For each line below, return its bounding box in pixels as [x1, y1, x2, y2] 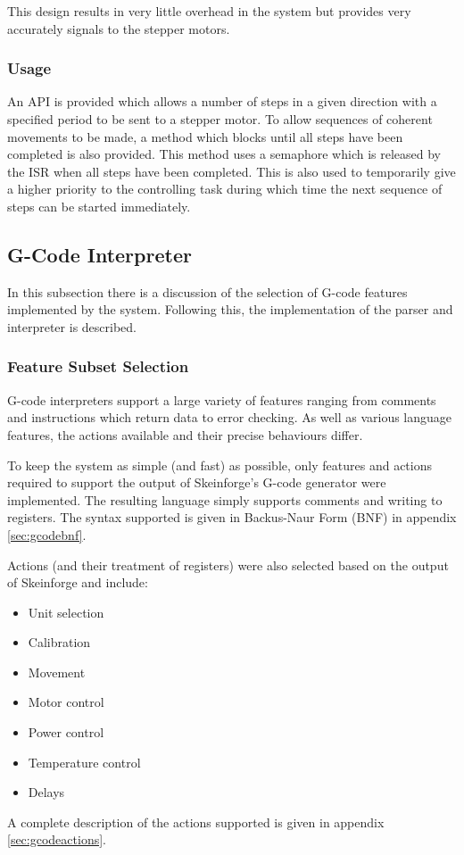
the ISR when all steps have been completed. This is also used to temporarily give [7, 162, 456, 180]
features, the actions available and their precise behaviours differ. [7, 425, 363, 444]
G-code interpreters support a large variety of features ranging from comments [7, 390, 436, 409]
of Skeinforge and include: [7, 573, 148, 592]
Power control [28, 723, 104, 742]
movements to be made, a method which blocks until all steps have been [7, 127, 403, 145]
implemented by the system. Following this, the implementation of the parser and [7, 300, 453, 319]
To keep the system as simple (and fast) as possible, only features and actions [7, 455, 432, 474]
